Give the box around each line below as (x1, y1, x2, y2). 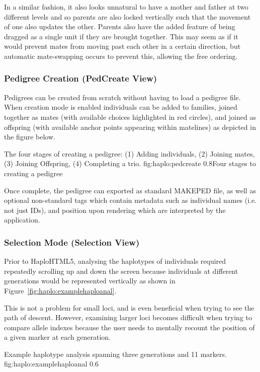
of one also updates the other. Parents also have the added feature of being (4, 21, 235, 32)
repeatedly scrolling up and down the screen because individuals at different (4, 265, 238, 276)
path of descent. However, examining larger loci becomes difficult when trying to (4, 312, 252, 323)
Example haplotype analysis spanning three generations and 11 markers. (4, 348, 227, 359)
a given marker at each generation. (4, 332, 111, 342)
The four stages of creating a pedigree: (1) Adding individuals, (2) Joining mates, (4, 148, 255, 159)
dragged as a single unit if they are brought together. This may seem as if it (4, 31, 238, 41)
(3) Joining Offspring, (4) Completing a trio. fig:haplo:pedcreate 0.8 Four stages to (4, 158, 256, 169)
